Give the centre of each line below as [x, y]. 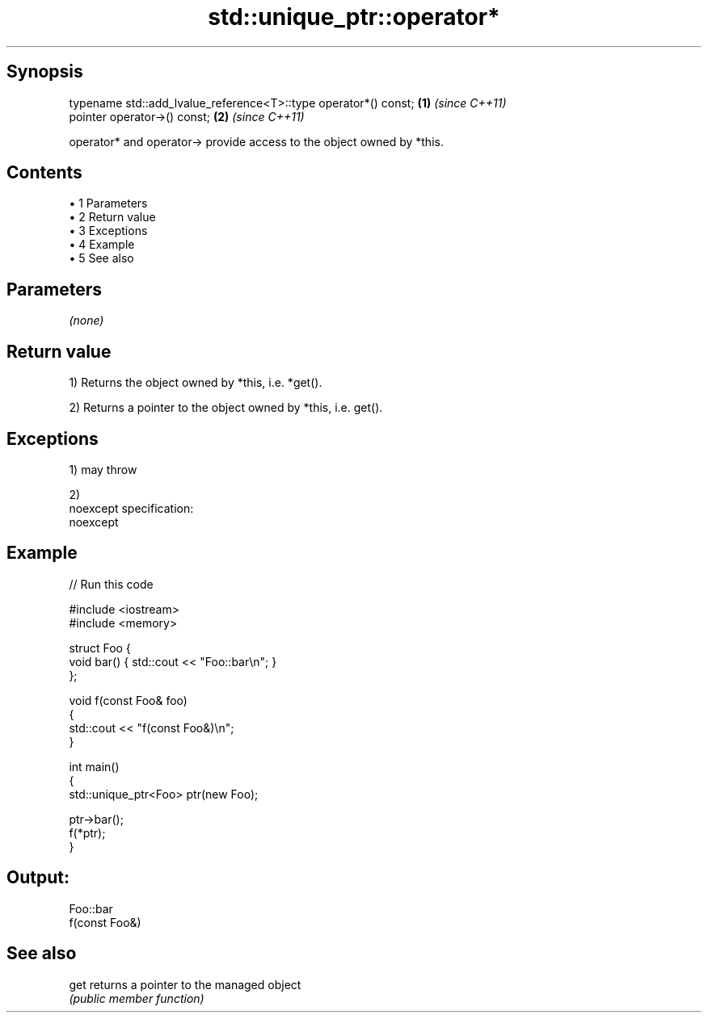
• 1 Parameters [108, 203]
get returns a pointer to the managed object [185, 984]
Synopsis [45, 72]
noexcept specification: [131, 508]
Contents [44, 173]
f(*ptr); [87, 832]
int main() [94, 766]
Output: [38, 878]
